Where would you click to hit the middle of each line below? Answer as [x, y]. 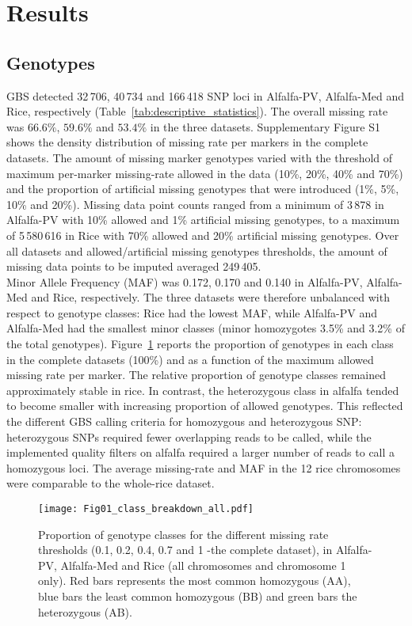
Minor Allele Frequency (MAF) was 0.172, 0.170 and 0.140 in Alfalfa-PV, [185, 281]
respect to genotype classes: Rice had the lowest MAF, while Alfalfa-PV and [192, 312]
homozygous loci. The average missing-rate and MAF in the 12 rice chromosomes [204, 467]
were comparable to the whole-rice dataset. [111, 483]
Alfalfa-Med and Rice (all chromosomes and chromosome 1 [203, 565]
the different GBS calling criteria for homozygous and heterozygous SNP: [184, 421]
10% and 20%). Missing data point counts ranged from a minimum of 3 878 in [195, 204]
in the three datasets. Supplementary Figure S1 [265, 126]
